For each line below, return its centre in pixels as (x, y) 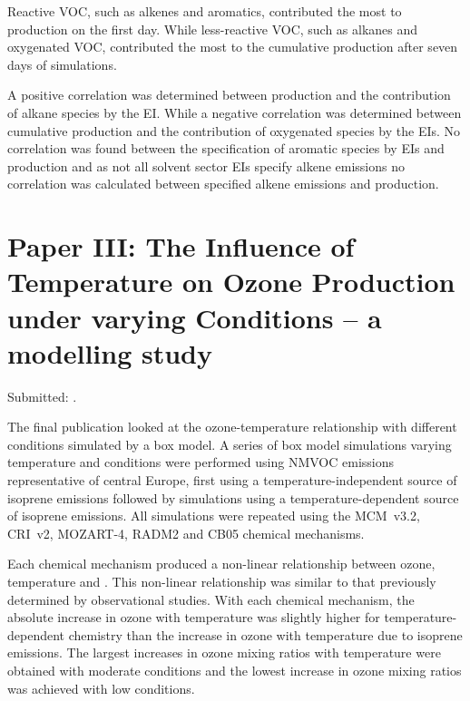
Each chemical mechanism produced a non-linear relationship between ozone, (221, 564)
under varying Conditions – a (195, 317)
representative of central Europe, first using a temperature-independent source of (232, 480)
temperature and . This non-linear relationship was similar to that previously (222, 581)
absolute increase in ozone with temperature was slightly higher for (194, 617)
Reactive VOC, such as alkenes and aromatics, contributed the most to (205, 11)
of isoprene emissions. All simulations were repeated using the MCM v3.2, (214, 516)
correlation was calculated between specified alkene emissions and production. (223, 184)
